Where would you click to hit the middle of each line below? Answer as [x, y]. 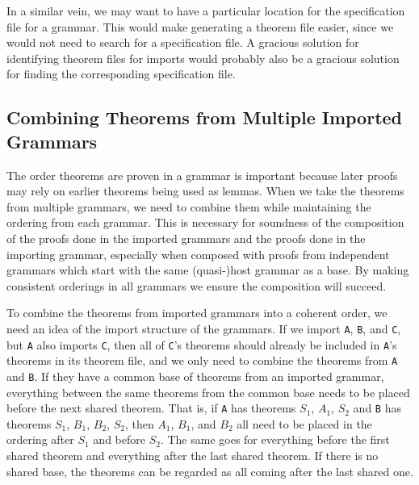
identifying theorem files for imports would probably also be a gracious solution [203, 58]
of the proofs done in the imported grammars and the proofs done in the [186, 238]
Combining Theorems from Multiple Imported [205, 117]
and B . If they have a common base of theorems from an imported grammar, [195, 376]
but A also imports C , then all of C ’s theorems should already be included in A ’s [202, 344]
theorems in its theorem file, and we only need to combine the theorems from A [202, 360]
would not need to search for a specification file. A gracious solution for [183, 42]
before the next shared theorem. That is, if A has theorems [151, 408]
